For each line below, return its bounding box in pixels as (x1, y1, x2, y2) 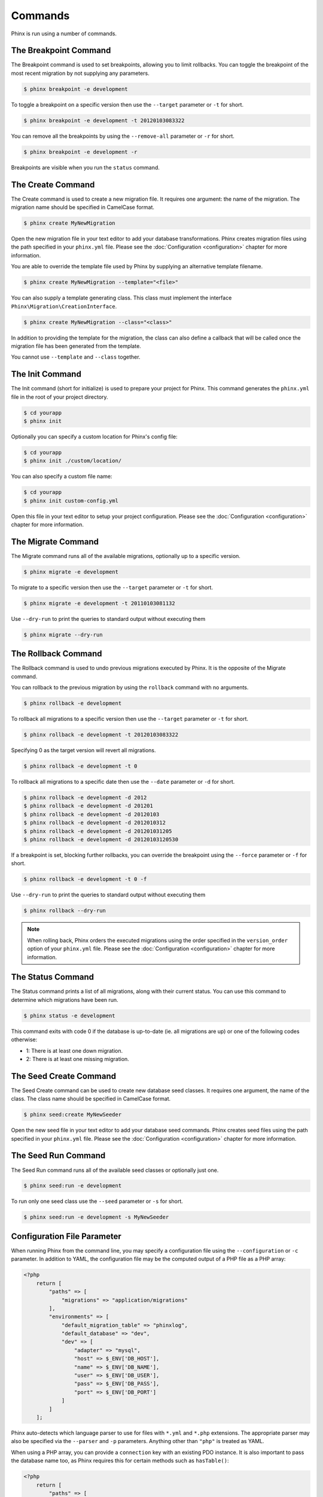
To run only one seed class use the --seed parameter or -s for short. (11, 1198, 184, 1205)
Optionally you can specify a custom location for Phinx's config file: (11, 433, 178, 440)
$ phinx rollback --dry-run (23, 907, 106, 914)
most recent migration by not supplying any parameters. (11, 69, 150, 77)
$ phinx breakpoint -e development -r (23, 149, 138, 155)
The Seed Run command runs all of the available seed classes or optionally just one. (11, 1166, 219, 1174)
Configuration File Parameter (11, 1231, 122, 1241)
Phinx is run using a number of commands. (11, 30, 117, 37)
